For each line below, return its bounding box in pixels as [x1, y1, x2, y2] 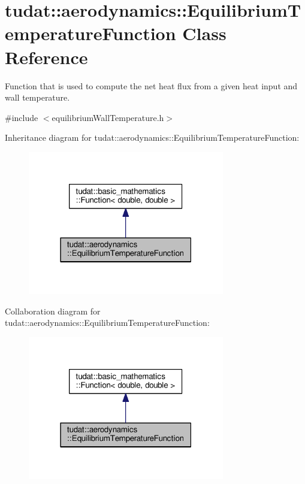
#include [5, 111, 38, 123]
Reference [5, 44, 88, 69]
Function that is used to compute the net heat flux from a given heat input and [5, 79, 298, 92]
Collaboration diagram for [5, 304, 101, 317]
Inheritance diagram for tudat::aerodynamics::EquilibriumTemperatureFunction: [5, 131, 300, 144]
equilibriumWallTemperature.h [52, 111, 164, 123]
